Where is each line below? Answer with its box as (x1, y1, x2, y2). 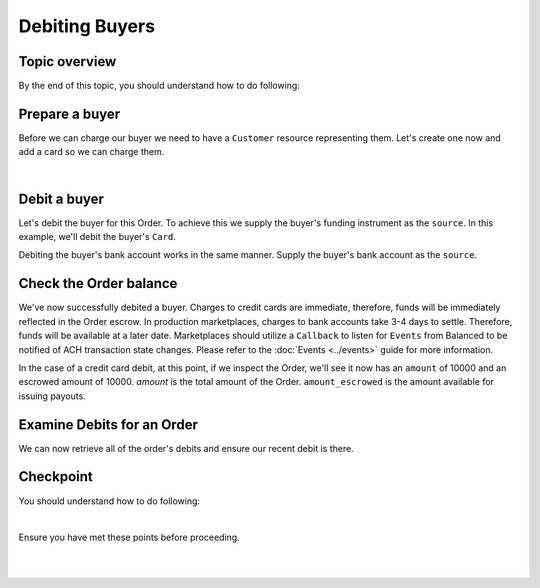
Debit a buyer (18, 190, 105, 207)
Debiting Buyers (18, 15, 155, 37)
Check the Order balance (18, 275, 178, 292)
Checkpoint (18, 468, 94, 485)
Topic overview (18, 53, 117, 70)
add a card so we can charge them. (18, 146, 165, 158)
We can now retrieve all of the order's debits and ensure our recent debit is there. (18, 442, 354, 454)
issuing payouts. (18, 390, 87, 402)
